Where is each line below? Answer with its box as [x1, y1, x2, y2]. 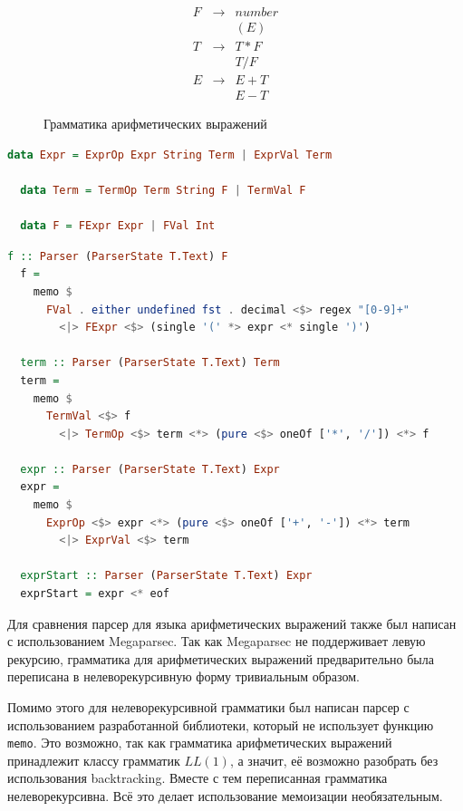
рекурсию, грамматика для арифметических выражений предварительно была [7, 649, 434, 668]
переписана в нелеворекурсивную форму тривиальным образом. [7, 667, 360, 686]
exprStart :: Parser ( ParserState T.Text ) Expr [20, 569, 313, 583]
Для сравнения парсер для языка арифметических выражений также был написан [7, 613, 457, 632]
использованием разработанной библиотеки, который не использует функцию [7, 715, 434, 734]
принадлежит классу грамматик [7, 750, 180, 769]
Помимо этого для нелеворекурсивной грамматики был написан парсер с [7, 698, 410, 716]
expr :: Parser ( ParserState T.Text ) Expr [20, 462, 280, 476]
